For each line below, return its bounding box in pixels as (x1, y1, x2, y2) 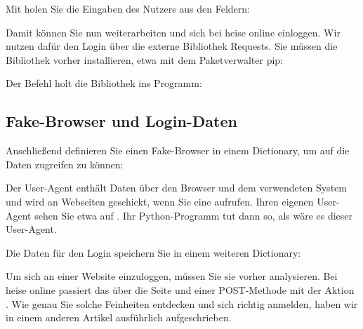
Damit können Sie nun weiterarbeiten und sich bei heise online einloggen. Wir (6, 25, 341, 39)
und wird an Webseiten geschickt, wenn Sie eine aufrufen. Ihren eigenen (6, 194, 314, 208)
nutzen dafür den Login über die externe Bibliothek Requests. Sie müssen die (6, 39, 338, 53)
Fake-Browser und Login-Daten (6, 110, 237, 132)
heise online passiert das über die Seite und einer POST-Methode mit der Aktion (6, 282, 355, 297)
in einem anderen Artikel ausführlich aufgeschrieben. (6, 310, 232, 325)
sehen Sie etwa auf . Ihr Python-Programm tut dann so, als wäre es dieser (34, 208, 353, 222)
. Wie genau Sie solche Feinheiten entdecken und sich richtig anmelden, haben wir (6, 296, 358, 311)
